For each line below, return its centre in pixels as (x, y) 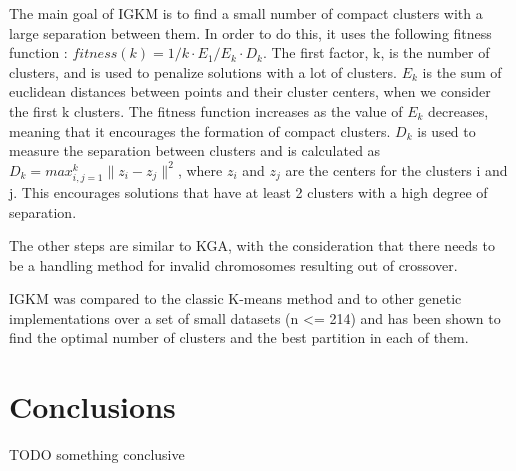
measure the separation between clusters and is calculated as (195, 150)
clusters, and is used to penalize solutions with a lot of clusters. (203, 71)
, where (200, 169)
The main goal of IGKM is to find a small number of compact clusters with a (246, 13)
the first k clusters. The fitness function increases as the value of (206, 110)
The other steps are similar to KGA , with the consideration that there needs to (252, 245)
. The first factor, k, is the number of (376, 52)
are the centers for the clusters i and (396, 169)
